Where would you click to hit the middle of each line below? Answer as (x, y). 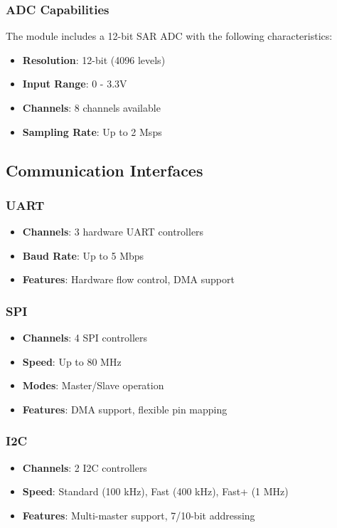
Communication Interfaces (105, 170)
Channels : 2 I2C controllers (85, 467)
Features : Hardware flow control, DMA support (128, 279)
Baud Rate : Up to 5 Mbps (83, 255)
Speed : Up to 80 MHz (72, 361)
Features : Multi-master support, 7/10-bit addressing (139, 515)
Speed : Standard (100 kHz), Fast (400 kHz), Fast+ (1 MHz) (155, 491)
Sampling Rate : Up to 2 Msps (92, 131)
